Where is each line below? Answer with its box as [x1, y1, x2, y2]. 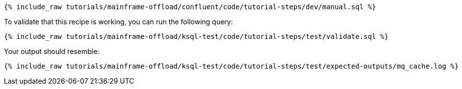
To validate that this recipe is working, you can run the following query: [4, 18, 233, 26]
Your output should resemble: [4, 47, 100, 55]
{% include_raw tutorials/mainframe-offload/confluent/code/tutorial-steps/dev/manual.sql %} [4, 3, 376, 11]
